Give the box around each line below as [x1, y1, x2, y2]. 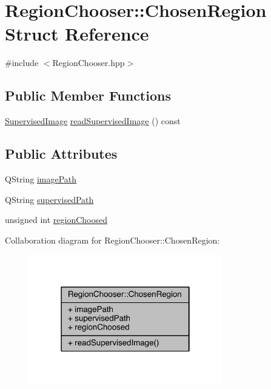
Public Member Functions [5, 86, 171, 105]
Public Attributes [5, 144, 118, 163]
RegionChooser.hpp [52, 56, 125, 69]
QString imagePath [5, 172, 77, 185]
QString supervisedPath [5, 193, 94, 205]
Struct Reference [5, 21, 149, 46]
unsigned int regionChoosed [5, 213, 108, 226]
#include [5, 56, 39, 69]
